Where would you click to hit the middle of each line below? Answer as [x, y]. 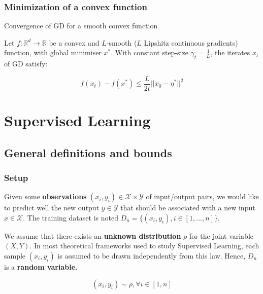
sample [15, 256]
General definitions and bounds [88, 152]
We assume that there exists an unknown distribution [93, 235]
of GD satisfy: [26, 64]
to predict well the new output [52, 208]
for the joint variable [221, 235]
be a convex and [74, 42]
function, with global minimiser [53, 52]
